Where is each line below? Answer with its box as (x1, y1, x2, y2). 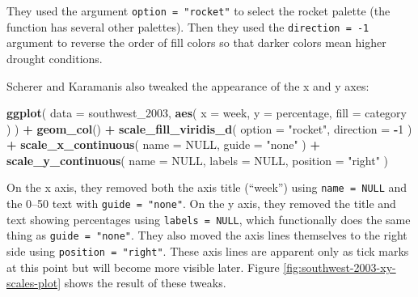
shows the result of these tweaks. (64, 274, 226, 291)
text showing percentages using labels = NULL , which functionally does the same (6, 210, 411, 227)
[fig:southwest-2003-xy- (283, 258, 396, 275)
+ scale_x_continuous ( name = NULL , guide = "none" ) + (6, 136, 320, 153)
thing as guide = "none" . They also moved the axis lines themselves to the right (6, 227, 407, 244)
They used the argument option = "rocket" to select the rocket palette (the (6, 2, 391, 19)
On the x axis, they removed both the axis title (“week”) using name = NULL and (6, 179, 407, 196)
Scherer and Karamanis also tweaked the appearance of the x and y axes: (6, 77, 369, 94)
